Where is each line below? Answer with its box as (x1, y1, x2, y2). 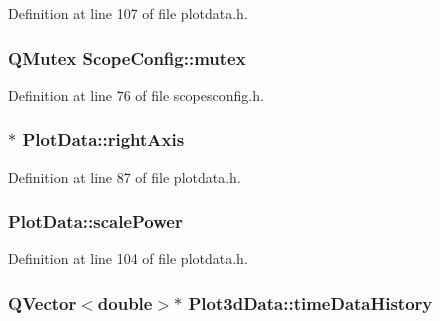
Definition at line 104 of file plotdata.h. (8, 248, 248, 269)
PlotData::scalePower (8, 209, 183, 234)
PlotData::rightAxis (22, 127, 185, 152)
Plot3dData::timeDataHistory (188, 290, 433, 315)
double (97, 290, 153, 315)
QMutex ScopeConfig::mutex (8, 45, 246, 70)
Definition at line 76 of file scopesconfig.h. (8, 84, 264, 105)
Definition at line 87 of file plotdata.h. (8, 166, 241, 187)
